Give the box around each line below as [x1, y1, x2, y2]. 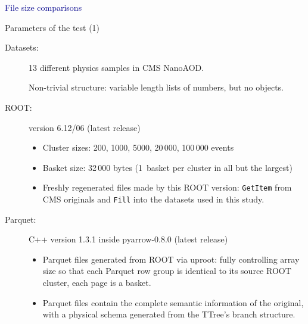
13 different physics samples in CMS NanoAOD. [29, 61, 204, 73]
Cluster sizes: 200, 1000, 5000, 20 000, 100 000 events [42, 141, 234, 154]
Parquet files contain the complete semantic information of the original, [42, 296, 304, 309]
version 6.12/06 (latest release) [29, 121, 141, 133]
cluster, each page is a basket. [42, 276, 151, 289]
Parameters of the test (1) [5, 21, 100, 33]
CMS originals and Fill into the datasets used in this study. [42, 193, 265, 205]
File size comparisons [5, 1, 82, 13]
